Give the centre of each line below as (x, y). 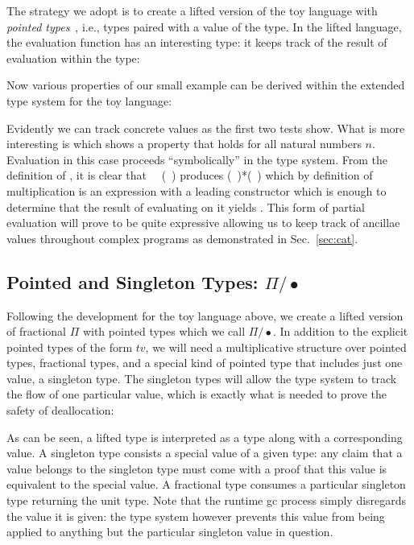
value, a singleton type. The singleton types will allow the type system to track (202, 378)
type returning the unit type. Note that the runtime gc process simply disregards (207, 500)
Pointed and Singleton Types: (132, 281)
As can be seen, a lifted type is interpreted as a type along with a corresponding (205, 437)
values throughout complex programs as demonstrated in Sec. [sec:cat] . (182, 238)
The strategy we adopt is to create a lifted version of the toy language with (192, 10)
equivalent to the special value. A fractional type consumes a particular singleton (206, 484)
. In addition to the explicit (341, 331)
